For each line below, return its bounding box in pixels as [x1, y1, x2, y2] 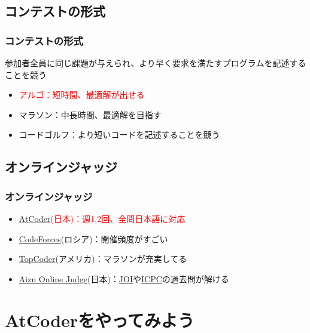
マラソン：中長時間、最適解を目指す [19, 108, 162, 121]
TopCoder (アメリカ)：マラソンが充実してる [19, 252, 187, 265]
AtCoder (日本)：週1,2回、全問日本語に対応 [19, 212, 186, 224]
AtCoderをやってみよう [5, 307, 194, 332]
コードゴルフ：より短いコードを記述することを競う [19, 128, 220, 141]
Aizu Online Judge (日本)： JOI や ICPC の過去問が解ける [19, 272, 229, 285]
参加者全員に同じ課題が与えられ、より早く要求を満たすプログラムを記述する [5, 57, 306, 69]
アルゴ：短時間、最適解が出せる [19, 88, 145, 101]
